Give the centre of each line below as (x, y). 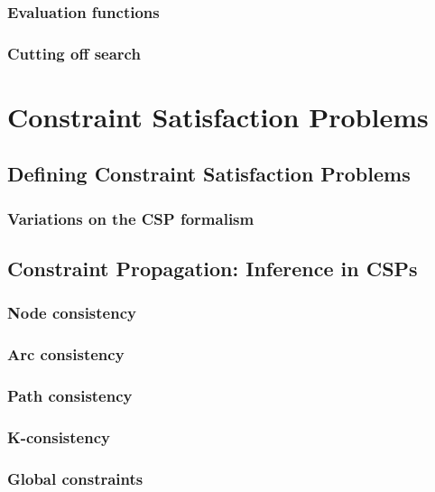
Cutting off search (74, 53)
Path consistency (70, 396)
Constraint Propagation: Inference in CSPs (213, 269)
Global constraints (75, 478)
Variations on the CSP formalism (131, 218)
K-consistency (59, 436)
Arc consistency (66, 354)
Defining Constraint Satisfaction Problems (209, 174)
